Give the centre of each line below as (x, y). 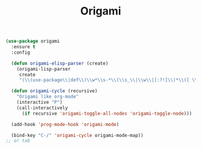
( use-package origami (33, 41)
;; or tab (18, 141)
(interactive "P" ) (39, 103)
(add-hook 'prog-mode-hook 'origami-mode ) (65, 124)
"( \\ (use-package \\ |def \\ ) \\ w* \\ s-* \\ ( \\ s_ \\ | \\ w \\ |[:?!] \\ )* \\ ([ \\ (108, 80)
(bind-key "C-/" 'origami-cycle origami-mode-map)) (77, 135)
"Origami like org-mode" (48, 97)
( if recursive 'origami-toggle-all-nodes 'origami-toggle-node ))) (107, 113)
